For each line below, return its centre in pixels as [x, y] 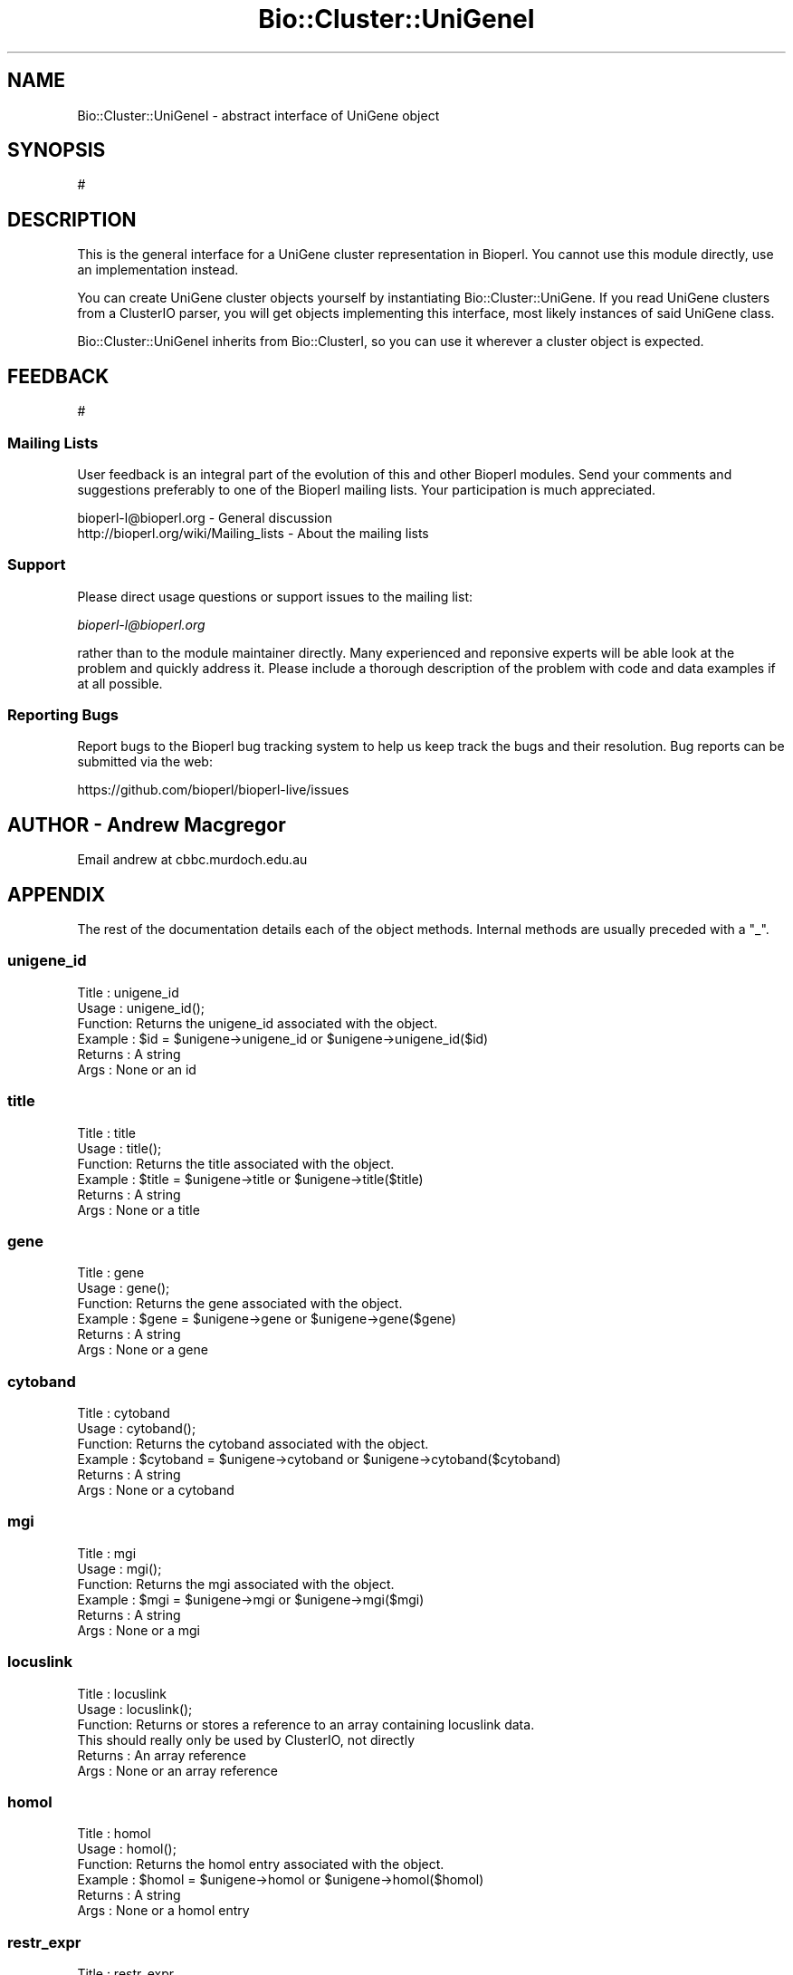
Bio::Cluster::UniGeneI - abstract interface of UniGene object [258, 115]
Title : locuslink [122, 1693]
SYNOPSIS [57, 150]
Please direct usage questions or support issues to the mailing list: [275, 596]
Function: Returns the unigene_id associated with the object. [258, 1023]
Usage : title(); [119, 1148]
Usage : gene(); [124, 1288]
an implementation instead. [158, 270]
